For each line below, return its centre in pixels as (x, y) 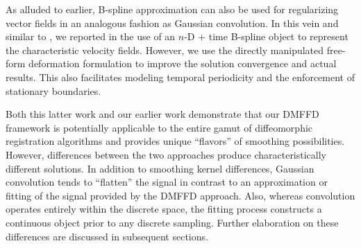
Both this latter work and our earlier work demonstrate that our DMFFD (162, 114)
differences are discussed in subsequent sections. (107, 236)
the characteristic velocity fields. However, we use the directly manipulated (165, 50)
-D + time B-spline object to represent (266, 36)
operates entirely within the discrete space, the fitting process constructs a (164, 209)
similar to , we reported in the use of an (91, 36)
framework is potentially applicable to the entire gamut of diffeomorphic (159, 127)
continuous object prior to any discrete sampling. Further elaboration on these (172, 222)
